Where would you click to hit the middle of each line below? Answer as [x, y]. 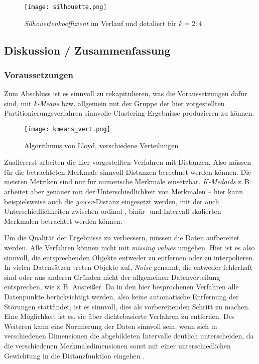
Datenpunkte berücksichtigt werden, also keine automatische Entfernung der [121, 296]
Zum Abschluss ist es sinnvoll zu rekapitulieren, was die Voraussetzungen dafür [126, 93]
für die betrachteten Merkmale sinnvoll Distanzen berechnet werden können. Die [128, 171]
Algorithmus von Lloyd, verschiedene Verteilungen [101, 145]
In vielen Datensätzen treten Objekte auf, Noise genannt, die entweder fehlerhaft [128, 267]
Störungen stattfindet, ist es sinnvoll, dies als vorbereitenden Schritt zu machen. [127, 306]
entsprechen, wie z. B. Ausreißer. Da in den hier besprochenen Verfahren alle [121, 287]
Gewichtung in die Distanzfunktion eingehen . [75, 355]
